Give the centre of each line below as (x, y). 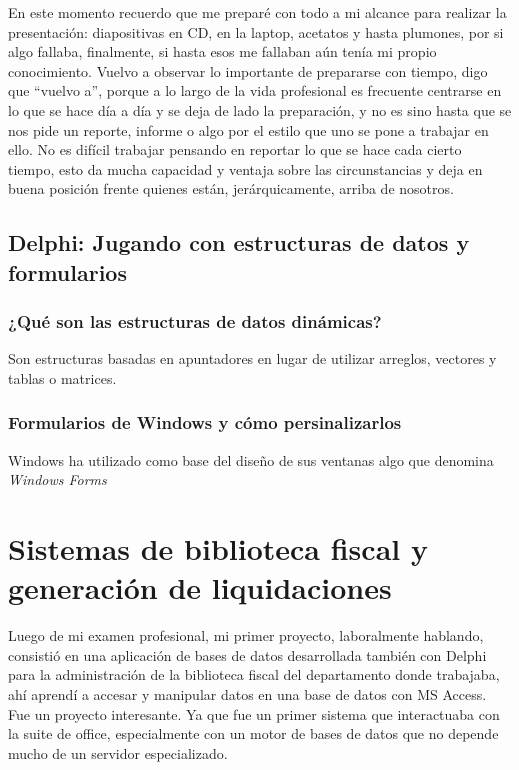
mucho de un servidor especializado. (118, 752)
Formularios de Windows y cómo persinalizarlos (205, 422)
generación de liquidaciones (200, 587)
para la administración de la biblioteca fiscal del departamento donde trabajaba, (254, 674)
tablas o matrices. (62, 377)
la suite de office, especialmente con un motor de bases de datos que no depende (253, 733)
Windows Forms (57, 479)
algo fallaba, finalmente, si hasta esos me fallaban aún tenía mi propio (222, 51)
